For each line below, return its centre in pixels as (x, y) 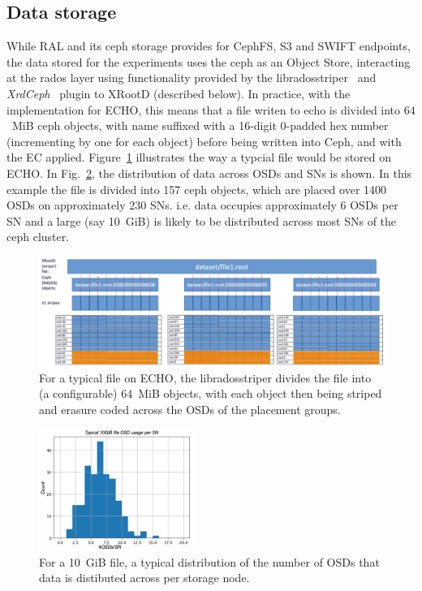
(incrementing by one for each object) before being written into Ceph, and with (204, 141)
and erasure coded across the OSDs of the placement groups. (190, 409)
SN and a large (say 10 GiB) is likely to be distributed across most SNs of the (202, 220)
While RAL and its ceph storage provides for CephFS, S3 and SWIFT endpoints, (209, 46)
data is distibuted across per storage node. (144, 578)
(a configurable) (78, 393)
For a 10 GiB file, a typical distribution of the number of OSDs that (209, 561)
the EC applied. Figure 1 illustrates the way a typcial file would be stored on (199, 157)
